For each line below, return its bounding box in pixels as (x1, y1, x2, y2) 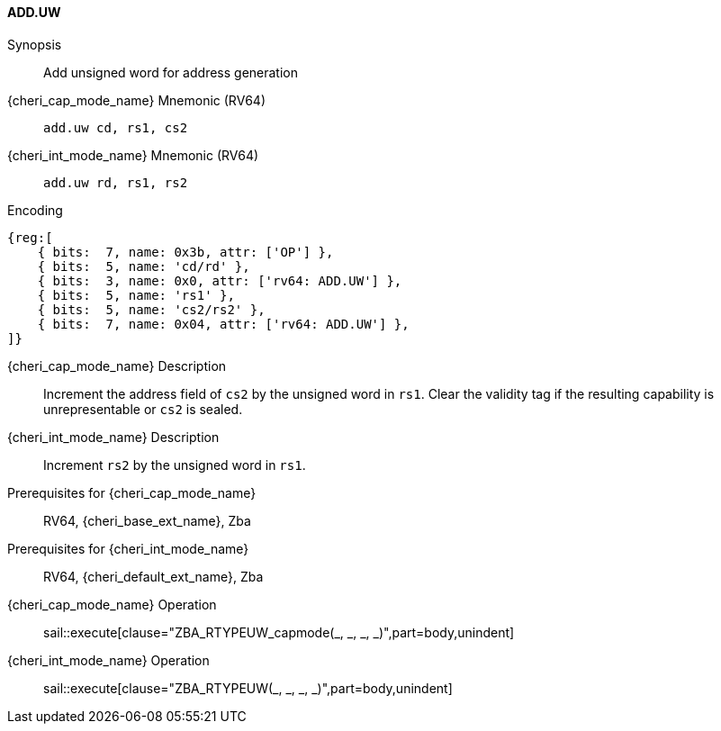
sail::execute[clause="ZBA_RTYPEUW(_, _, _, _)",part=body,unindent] (43, 680, 453, 696)
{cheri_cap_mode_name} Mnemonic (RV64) (7, 92, 266, 108)
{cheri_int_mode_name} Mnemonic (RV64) (7, 147, 259, 163)
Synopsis (7, 36, 62, 52)
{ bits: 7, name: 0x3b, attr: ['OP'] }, (37, 244, 334, 259)
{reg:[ (7, 230, 53, 245)
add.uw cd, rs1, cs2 (43, 120, 188, 135)
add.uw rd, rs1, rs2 (43, 175, 188, 190)
